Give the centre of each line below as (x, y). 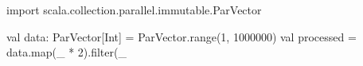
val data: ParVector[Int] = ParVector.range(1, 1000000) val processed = (181, 36)
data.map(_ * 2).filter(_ (66, 52)
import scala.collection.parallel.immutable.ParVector (134, 10)
